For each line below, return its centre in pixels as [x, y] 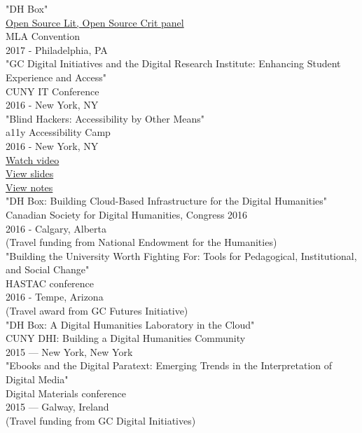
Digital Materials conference [66, 393]
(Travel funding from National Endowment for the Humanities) [141, 242]
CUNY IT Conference [53, 91]
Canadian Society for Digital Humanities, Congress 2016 [127, 214]
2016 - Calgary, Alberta [56, 228]
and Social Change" [48, 269]
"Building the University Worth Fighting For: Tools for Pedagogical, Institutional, [181, 255]
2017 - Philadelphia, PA [57, 49]
